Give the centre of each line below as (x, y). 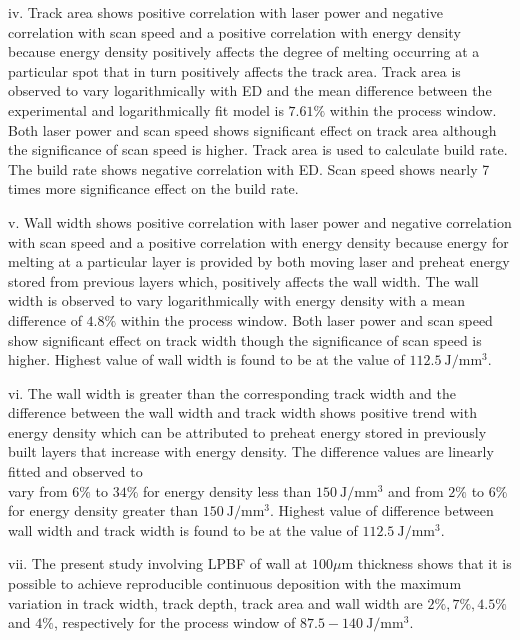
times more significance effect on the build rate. (153, 188)
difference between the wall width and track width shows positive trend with (242, 412)
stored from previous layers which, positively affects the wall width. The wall (243, 280)
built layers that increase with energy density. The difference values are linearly (251, 451)
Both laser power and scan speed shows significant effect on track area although (252, 129)
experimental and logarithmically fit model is (146, 109)
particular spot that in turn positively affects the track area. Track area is (234, 70)
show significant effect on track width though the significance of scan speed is (245, 339)
